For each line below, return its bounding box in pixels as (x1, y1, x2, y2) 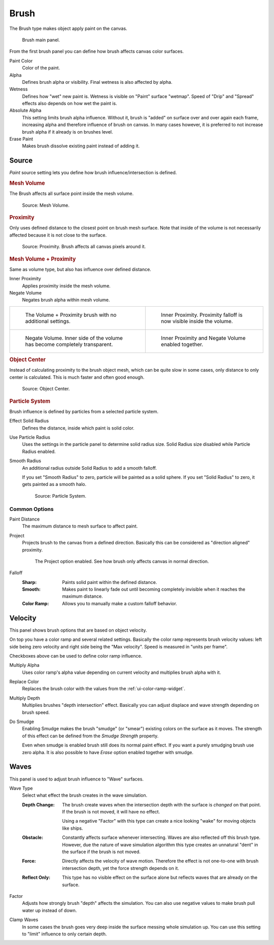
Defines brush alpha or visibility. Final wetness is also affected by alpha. (22, 79, 173, 85)
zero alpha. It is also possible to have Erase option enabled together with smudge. (22, 749, 194, 755)
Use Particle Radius (9, 434, 51, 440)
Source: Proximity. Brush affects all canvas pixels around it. (22, 244, 146, 250)
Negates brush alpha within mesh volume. (22, 297, 110, 303)
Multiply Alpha (9, 662, 40, 668)
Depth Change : (22, 801, 55, 807)
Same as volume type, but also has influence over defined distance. (9, 266, 152, 272)
